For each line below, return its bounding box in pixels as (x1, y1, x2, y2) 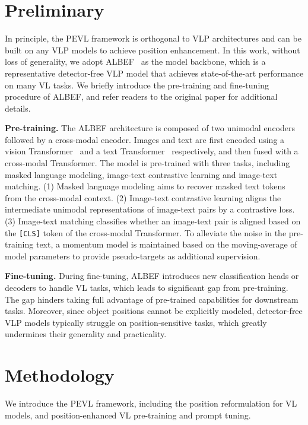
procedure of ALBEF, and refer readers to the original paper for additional (5, 90, 278, 103)
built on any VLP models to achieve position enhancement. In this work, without (5, 43, 300, 56)
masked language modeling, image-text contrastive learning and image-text (5, 168, 278, 180)
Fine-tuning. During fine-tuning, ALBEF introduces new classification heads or (5, 269, 299, 282)
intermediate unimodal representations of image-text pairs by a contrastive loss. (5, 203, 295, 215)
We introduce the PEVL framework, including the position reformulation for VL (5, 397, 297, 410)
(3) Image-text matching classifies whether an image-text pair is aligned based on (5, 215, 301, 227)
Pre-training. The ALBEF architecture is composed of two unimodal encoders (5, 122, 295, 134)
